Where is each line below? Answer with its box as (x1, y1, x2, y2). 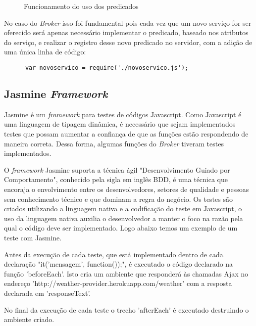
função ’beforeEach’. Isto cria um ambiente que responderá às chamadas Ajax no (4, 268, 248, 279)
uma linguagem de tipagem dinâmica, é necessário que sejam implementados (4, 119, 236, 129)
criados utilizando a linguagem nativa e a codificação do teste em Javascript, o (4, 203, 242, 214)
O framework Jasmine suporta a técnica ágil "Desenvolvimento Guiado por (4, 164, 230, 175)
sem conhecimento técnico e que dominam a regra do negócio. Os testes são (4, 193, 233, 204)
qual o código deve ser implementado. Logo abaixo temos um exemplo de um (4, 223, 238, 233)
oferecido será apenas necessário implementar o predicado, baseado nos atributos (4, 27, 249, 38)
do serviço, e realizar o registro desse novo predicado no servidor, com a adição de (4, 37, 253, 47)
